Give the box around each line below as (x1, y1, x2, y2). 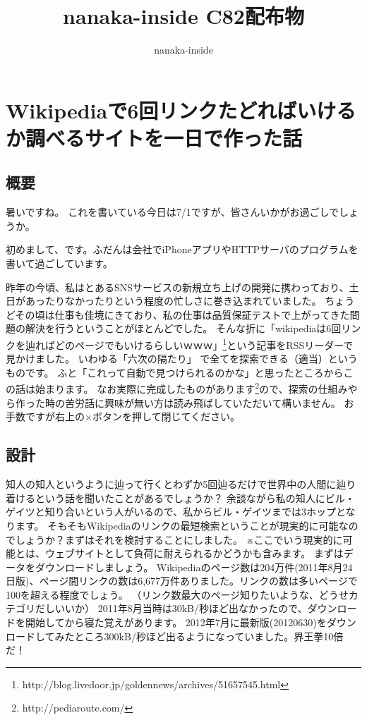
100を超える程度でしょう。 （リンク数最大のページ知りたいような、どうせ (6, 587, 349, 602)
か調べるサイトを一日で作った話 (6, 123, 303, 152)
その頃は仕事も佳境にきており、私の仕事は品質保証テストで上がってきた (15, 307, 350, 322)
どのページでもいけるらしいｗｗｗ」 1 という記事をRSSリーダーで (54, 336, 354, 352)
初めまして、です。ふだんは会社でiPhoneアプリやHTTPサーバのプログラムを (6, 242, 359, 257)
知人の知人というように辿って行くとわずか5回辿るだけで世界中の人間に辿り (6, 477, 356, 492)
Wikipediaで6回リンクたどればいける (6, 95, 356, 124)
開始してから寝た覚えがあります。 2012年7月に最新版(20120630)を (25, 615, 327, 630)
